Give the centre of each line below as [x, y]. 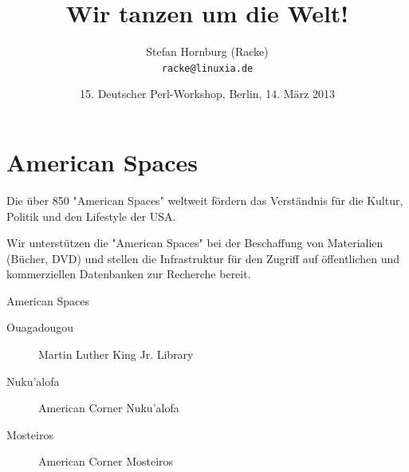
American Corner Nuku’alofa [109, 408]
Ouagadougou [40, 327]
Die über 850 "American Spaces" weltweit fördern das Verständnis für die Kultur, [205, 200]
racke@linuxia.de [207, 68]
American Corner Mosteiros [106, 461]
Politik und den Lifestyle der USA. [91, 216]
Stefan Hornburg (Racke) [207, 51]
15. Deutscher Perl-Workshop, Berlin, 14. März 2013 [207, 94]
